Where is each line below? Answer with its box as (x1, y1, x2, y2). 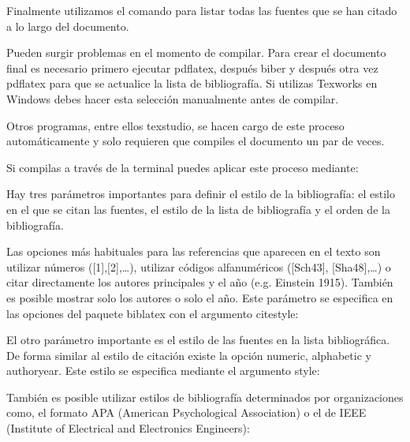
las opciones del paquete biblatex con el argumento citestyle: (6, 305, 299, 321)
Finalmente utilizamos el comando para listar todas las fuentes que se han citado (6, 2, 397, 18)
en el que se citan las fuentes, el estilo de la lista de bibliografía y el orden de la (6, 200, 390, 217)
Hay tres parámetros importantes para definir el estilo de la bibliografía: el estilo (6, 185, 395, 202)
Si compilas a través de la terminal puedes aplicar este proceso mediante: (6, 159, 359, 175)
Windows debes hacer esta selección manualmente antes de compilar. (6, 90, 339, 107)
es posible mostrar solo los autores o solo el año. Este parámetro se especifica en (6, 289, 393, 305)
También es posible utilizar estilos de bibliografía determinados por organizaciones (6, 388, 404, 405)
